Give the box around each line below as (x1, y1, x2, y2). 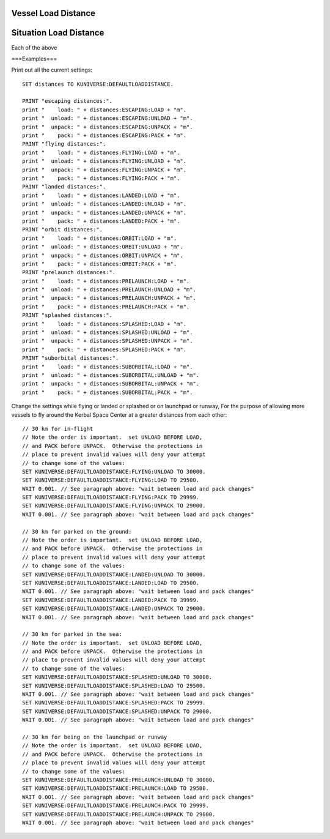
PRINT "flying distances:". (22, 141, 106, 147)
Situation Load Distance (11, 28, 105, 38)
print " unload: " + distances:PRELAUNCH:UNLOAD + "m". (22, 286, 197, 293)
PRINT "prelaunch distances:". (22, 269, 116, 276)
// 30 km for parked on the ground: (22, 528, 132, 535)
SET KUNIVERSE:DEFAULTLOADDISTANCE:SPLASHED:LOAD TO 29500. (22, 682, 206, 689)
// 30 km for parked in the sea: (22, 631, 122, 638)
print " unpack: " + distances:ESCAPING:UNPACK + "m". (22, 123, 193, 130)
